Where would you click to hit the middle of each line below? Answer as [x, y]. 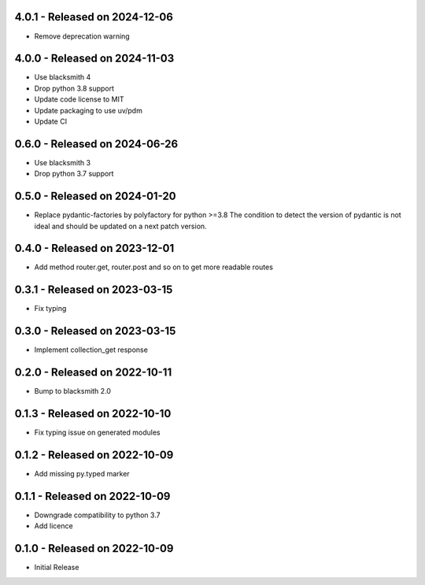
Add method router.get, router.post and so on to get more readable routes [153, 267]
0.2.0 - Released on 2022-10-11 [93, 373]
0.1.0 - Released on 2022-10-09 [94, 548]
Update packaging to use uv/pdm [89, 110]
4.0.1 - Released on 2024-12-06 [94, 17]
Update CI [50, 121]
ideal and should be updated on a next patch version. [121, 226]
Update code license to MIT [79, 99]
